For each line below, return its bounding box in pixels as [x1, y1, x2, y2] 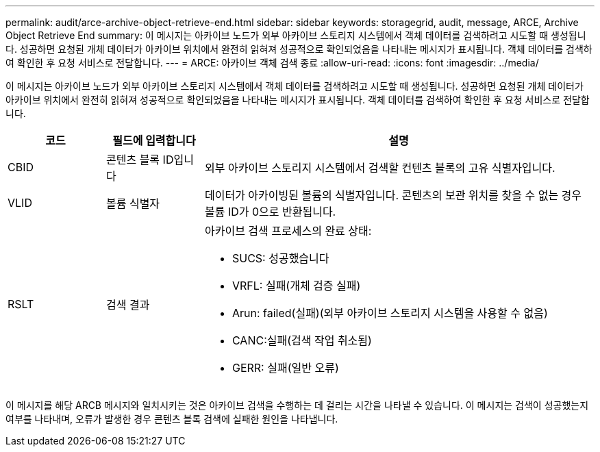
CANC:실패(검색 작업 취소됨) [232, 334, 372, 347]
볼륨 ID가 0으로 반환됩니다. [204, 205, 336, 218]
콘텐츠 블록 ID [105, 153, 174, 166]
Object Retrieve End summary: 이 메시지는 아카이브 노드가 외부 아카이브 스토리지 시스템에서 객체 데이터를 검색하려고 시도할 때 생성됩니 [5, 29, 586, 41]
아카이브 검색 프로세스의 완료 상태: [204, 224, 372, 238]
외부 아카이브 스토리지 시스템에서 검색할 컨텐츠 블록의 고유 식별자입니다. [204, 161, 555, 175]
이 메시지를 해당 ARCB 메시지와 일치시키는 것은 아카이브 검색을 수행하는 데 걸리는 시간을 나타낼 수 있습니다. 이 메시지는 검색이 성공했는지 [5, 399, 589, 411]
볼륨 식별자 [105, 197, 160, 210]
